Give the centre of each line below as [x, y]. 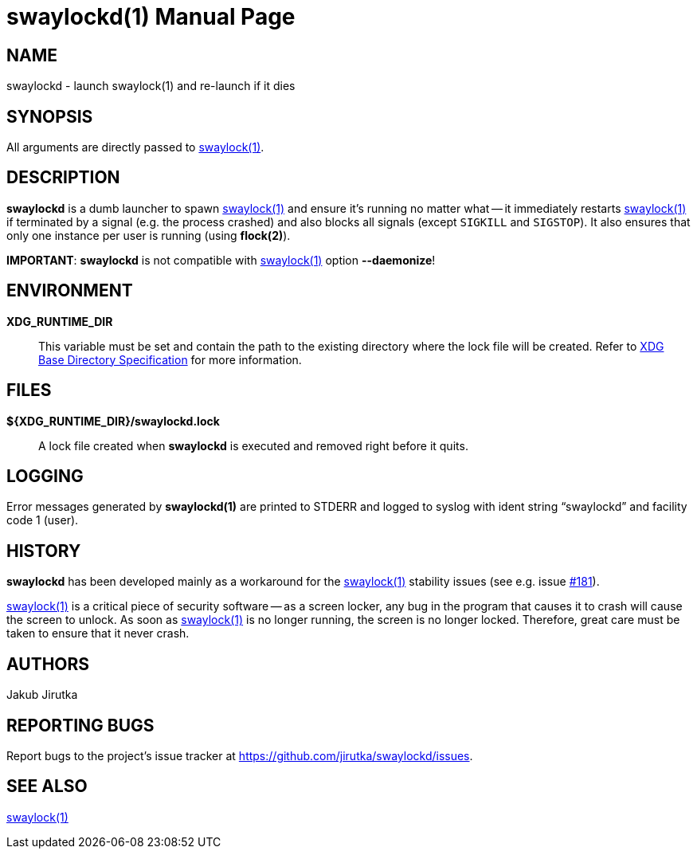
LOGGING [45, 476]
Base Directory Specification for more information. [170, 359]
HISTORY [44, 551]
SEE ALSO [47, 786]
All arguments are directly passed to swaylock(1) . [135, 147]
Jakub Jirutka [42, 695]
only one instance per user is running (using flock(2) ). [149, 235]
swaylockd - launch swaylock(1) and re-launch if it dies [151, 86]
